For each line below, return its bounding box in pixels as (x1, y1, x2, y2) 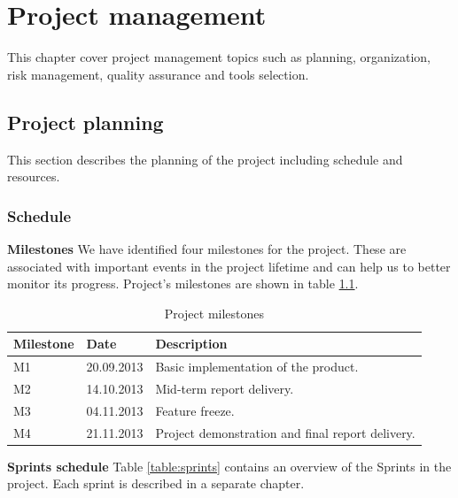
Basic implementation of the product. (155, 357, 359, 376)
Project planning (7, 108, 164, 135)
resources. (7, 167, 60, 186)
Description (155, 334, 228, 353)
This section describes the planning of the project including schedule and (7, 149, 403, 168)
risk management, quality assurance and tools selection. (7, 65, 309, 83)
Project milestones (164, 303, 265, 322)
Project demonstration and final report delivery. (155, 423, 415, 441)
